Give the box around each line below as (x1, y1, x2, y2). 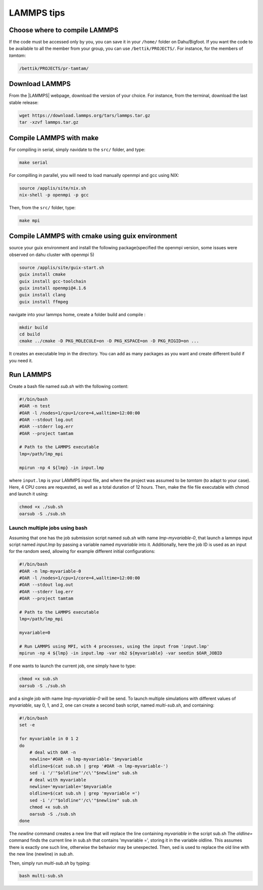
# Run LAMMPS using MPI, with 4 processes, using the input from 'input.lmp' (19, 643, 209, 649)
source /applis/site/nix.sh (19, 185, 86, 191)
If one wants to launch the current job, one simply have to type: (9, 663, 136, 669)
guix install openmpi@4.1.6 (19, 285, 86, 291)
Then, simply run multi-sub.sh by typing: (9, 860, 91, 866)
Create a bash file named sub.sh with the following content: (9, 383, 129, 389)
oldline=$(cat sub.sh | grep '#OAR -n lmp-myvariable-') (29, 763, 169, 769)
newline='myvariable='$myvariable (29, 784, 112, 789)
